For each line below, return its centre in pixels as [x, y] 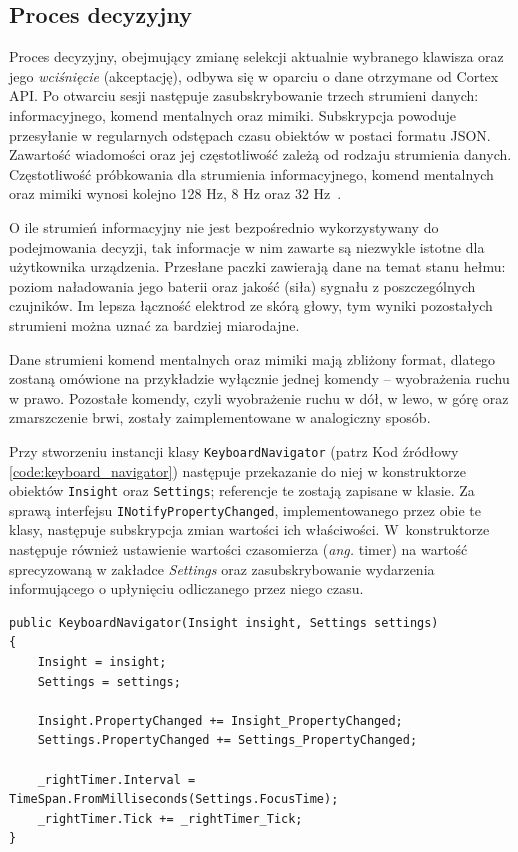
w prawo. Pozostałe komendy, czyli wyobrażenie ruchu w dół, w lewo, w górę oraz [259, 397]
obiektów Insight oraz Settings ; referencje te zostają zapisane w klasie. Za [242, 490]
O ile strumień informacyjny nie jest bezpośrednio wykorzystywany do [224, 226]
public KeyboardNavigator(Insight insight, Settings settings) [224, 622]
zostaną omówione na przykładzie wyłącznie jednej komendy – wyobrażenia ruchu [259, 378]
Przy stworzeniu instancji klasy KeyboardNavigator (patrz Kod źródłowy [234, 450]
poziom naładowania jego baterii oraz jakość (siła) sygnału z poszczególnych [242, 285]
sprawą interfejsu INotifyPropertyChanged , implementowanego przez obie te [245, 509]
